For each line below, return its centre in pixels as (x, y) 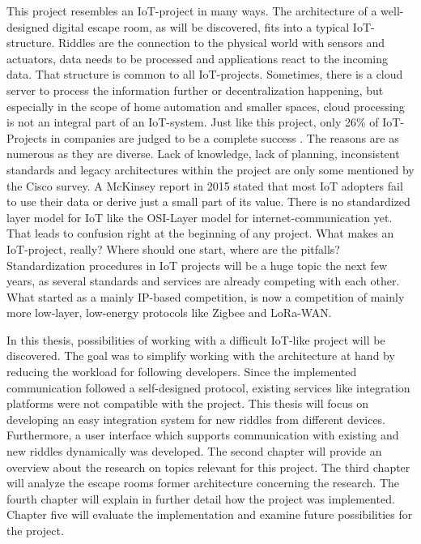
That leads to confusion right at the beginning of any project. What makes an (200, 233)
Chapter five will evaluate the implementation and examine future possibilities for (210, 514)
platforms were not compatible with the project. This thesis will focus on (187, 403)
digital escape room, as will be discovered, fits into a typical (201, 26)
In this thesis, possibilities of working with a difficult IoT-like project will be (196, 339)
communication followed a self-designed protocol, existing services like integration (208, 387)
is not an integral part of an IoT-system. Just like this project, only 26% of (193, 122)
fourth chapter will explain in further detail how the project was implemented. (201, 498)
